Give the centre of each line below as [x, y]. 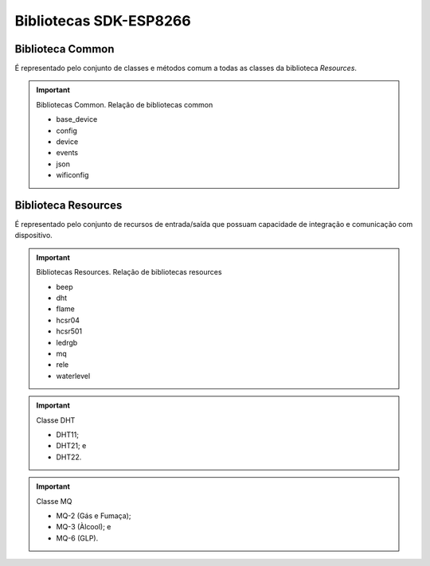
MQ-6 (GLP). [77, 538]
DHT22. [69, 457]
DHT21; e [71, 446]
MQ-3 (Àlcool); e [84, 527]
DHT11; [68, 435]
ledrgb [67, 342]
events [67, 153]
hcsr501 [69, 331]
